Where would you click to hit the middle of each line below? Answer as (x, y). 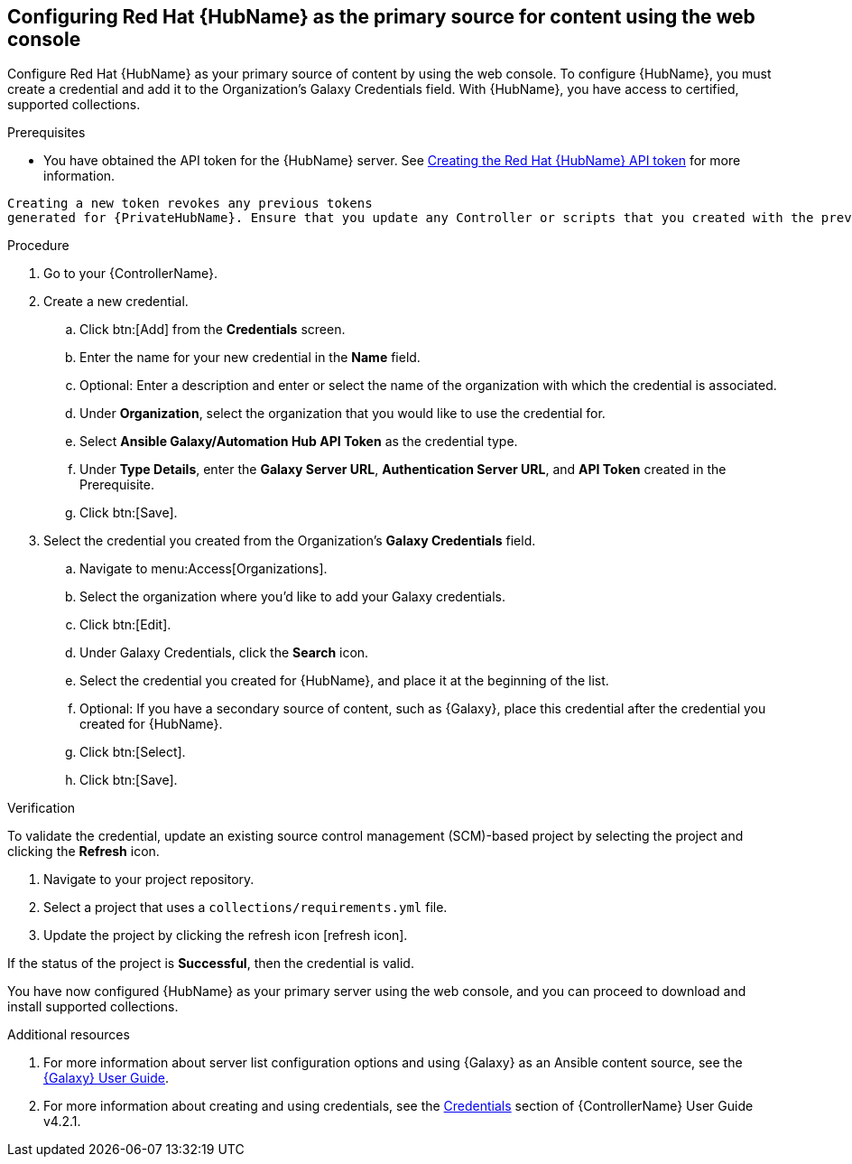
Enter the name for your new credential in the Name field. (250, 358)
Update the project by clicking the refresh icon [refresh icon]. (226, 936)
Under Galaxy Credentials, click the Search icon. (224, 653)
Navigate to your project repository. (149, 880)
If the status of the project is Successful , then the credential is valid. (211, 964)
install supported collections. (93, 1007)
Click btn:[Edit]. (125, 625)
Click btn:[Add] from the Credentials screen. (213, 330)
